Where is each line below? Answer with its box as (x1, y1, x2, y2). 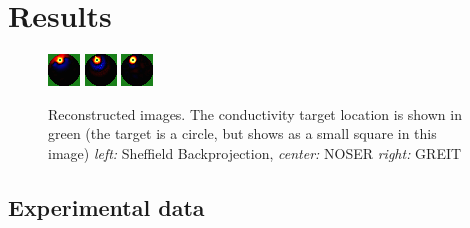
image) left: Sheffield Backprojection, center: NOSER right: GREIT (48, 142, 462, 163)
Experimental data (8, 191, 205, 222)
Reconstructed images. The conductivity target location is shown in (48, 103, 462, 124)
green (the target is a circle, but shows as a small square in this (48, 123, 437, 144)
